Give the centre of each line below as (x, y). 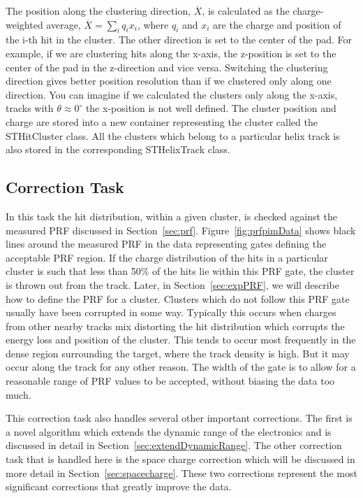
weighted (24, 24)
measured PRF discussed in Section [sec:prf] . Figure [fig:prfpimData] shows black (181, 230)
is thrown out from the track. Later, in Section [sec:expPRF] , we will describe (172, 284)
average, (64, 24)
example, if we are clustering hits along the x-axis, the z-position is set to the (171, 53)
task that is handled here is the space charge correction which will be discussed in (180, 459)
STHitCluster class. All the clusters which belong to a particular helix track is (173, 135)
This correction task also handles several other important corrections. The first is (179, 418)
